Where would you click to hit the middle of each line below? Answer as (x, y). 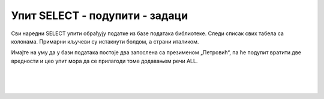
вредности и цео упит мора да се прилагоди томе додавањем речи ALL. (104, 61)
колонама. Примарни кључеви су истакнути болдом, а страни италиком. (105, 41)
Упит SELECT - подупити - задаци (100, 16)
